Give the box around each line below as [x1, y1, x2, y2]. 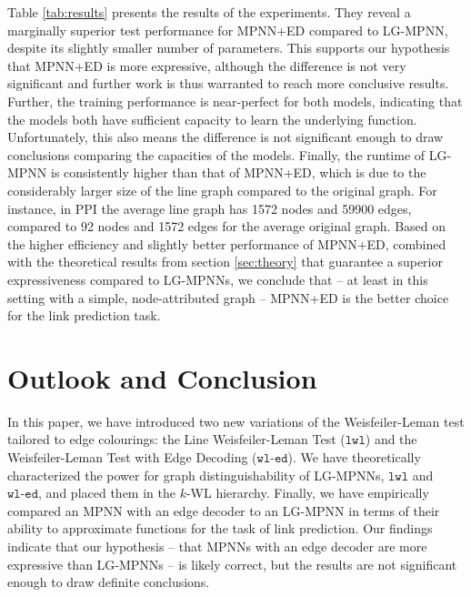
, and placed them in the [38, 483, 175, 502]
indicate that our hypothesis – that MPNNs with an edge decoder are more [7, 536, 427, 555]
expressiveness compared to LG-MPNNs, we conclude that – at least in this [7, 269, 428, 288]
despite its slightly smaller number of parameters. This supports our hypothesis [7, 38, 450, 57]
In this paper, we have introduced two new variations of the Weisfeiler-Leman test [7, 411, 465, 430]
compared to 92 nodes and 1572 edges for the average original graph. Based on [7, 217, 446, 236]
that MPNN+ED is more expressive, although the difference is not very [7, 56, 406, 75]
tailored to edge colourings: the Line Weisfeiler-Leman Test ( [7, 430, 346, 449]
